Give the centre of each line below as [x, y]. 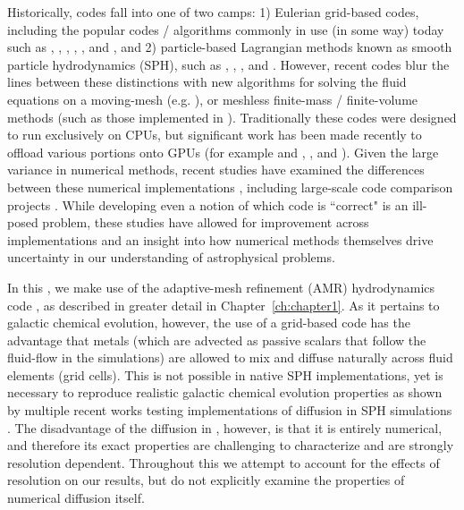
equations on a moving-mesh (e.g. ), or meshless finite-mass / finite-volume [213, 99]
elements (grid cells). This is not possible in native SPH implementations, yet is [225, 374]
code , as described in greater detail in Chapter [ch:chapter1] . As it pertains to [224, 305]
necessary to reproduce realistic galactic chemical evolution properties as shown [225, 392]
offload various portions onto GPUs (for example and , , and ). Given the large [223, 152]
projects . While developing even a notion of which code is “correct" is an [208, 204]
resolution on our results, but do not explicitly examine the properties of [206, 480]
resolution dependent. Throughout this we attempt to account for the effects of [224, 462]
